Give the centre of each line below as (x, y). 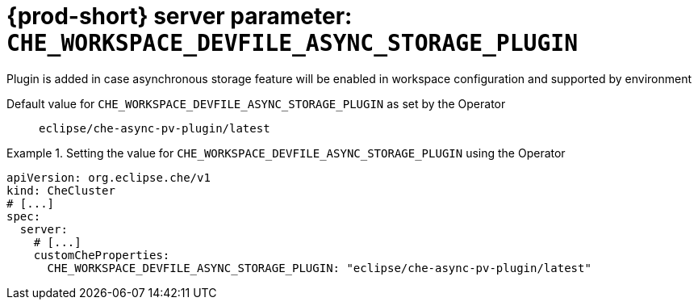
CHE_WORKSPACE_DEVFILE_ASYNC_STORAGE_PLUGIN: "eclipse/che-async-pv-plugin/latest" (319, 268)
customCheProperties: (102, 255)
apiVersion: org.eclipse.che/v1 (109, 177)
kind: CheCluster (61, 190)
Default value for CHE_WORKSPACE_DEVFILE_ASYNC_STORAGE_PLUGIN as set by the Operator (256, 103)
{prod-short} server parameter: (180, 16)
